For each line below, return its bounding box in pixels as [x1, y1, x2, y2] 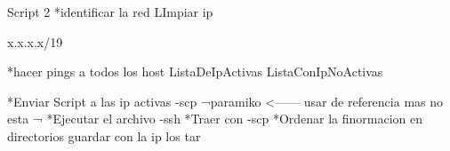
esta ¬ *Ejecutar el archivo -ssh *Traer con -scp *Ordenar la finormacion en [7, 109, 423, 128]
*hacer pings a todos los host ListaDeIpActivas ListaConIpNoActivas [7, 62, 383, 81]
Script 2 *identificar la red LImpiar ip [7, 3, 213, 20]
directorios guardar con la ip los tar [7, 126, 201, 145]
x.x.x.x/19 [7, 32, 63, 51]
